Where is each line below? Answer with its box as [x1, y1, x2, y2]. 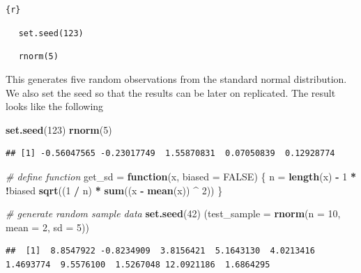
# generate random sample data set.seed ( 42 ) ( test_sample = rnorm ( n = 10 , [6, 206, 341, 221]
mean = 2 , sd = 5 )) [6, 219, 89, 234]
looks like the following [6, 99, 104, 114]
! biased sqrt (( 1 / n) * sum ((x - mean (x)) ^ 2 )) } [6, 182, 223, 197]
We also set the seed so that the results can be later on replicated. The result [6, 85, 336, 100]
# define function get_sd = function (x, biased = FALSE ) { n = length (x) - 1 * [6, 169, 356, 183]
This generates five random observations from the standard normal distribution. [6, 71, 347, 86]
